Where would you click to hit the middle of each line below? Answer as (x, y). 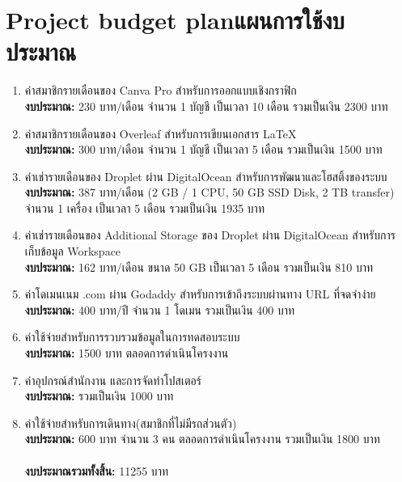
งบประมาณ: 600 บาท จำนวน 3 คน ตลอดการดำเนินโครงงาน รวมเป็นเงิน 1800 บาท (202, 439)
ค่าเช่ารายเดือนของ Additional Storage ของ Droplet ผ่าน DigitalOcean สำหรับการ (210, 235)
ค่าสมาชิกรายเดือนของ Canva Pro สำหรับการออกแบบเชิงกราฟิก (161, 90)
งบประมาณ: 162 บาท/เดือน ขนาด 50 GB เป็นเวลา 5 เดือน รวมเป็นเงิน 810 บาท (199, 266)
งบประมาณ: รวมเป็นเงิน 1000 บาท (99, 396)
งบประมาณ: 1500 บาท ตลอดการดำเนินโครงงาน (127, 353)
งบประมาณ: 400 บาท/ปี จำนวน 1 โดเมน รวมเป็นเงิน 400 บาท (160, 309)
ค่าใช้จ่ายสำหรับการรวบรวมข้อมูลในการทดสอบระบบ (132, 337)
